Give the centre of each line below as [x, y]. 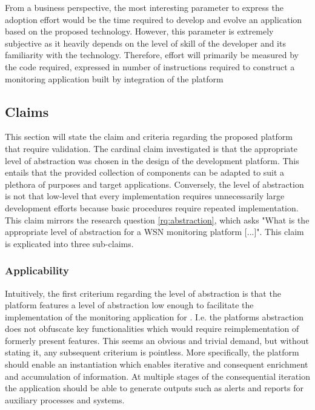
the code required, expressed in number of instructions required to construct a [150, 66]
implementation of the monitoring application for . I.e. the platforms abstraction [154, 316]
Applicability [37, 270]
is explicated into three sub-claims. [69, 243]
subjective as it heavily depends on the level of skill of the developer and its [145, 43]
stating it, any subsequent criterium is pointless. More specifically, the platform [152, 352]
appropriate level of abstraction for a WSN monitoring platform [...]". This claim [154, 232]
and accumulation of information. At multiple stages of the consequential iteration [157, 376]
